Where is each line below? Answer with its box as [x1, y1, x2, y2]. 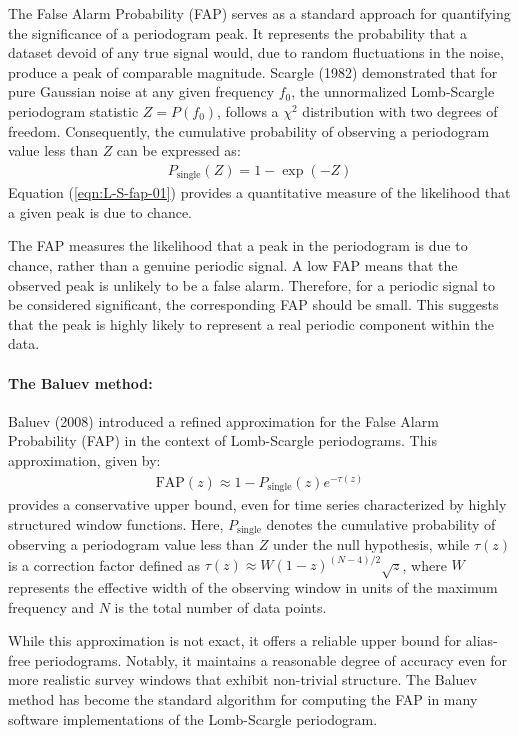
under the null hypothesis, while [273, 534, 470, 555]
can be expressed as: [116, 140, 241, 161]
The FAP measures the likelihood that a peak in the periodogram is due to [8, 235, 468, 256]
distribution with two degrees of [302, 100, 498, 121]
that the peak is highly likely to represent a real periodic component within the [8, 313, 495, 334]
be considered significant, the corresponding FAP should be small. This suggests [8, 294, 499, 315]
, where [402, 554, 447, 575]
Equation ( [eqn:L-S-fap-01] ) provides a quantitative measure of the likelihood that [8, 182, 511, 203]
